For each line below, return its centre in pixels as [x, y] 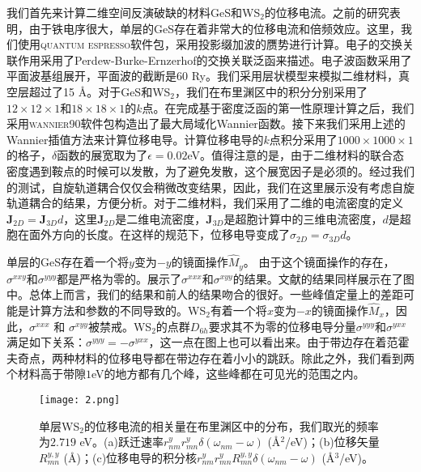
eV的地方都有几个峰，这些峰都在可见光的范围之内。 [228, 374]
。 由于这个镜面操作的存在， [319, 262]
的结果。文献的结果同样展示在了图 [323, 278]
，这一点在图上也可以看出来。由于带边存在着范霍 [279, 342]
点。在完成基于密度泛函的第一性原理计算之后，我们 [278, 107]
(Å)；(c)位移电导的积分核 [130, 457]
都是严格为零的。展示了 [119, 278]
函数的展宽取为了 [102, 155]
